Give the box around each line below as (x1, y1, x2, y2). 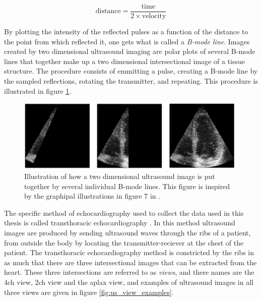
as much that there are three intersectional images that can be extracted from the (4, 257, 257, 267)
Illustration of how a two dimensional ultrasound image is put (24, 170, 215, 181)
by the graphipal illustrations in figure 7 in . (24, 191, 161, 201)
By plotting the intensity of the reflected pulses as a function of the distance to (4, 26, 248, 37)
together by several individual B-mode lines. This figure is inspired (24, 180, 230, 191)
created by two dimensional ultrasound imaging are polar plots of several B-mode (4, 46, 255, 56)
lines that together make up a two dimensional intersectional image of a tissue (4, 55, 245, 66)
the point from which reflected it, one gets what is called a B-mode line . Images (4, 36, 250, 46)
